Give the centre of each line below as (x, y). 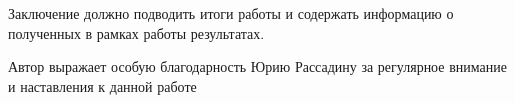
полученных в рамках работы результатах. (136, 32)
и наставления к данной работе (102, 85)
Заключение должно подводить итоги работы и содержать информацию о (231, 13)
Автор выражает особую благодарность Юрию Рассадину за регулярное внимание (257, 66)
